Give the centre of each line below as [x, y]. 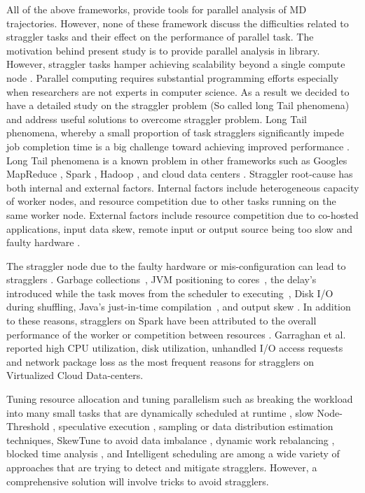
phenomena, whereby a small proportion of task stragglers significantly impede [175, 133]
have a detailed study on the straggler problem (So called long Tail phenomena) [178, 105]
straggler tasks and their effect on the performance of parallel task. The [160, 37]
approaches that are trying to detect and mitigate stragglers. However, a [162, 467]
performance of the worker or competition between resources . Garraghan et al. [176, 334]
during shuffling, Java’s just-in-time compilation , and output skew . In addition [179, 307]
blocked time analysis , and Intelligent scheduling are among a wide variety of [173, 453]
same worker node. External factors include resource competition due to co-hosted [182, 214]
